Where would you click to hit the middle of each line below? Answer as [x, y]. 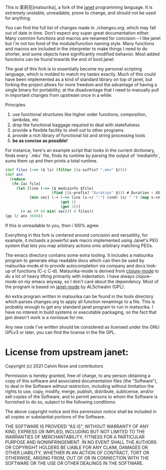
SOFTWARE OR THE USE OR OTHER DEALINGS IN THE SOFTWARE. [74, 463]
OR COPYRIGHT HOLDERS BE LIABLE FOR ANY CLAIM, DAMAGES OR [77, 447]
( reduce [18, 179]
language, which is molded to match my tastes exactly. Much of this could [81, 74]
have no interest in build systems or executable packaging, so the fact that [81, 312]
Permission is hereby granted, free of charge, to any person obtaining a [78, 375]
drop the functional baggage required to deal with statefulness [76, 125]
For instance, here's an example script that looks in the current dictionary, [80, 150]
